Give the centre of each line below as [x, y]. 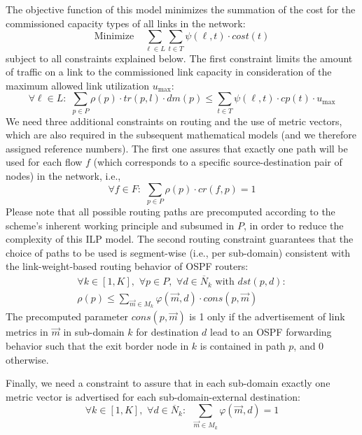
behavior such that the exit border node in [97, 345]
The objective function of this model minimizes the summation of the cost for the [181, 9]
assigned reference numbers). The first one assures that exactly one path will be [177, 148]
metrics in [27, 332]
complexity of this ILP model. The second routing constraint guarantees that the [180, 239]
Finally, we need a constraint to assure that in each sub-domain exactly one [168, 383]
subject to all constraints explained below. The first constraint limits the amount [179, 58]
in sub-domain [94, 332]
